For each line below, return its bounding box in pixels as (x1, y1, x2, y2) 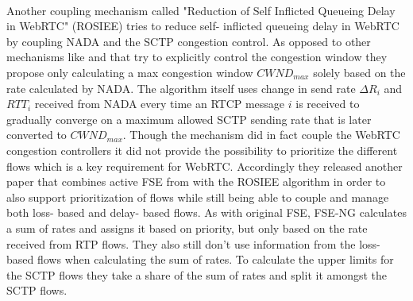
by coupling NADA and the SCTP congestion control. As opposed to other (6, 33, 371, 49)
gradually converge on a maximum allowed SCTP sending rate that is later (6, 110, 372, 127)
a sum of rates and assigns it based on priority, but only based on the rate (6, 219, 368, 236)
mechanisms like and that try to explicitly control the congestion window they (6, 48, 388, 65)
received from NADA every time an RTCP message (34, 95, 285, 112)
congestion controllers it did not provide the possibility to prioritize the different (6, 141, 398, 158)
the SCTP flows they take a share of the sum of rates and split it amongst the (6, 266, 388, 283)
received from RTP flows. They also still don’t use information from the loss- (6, 235, 380, 252)
